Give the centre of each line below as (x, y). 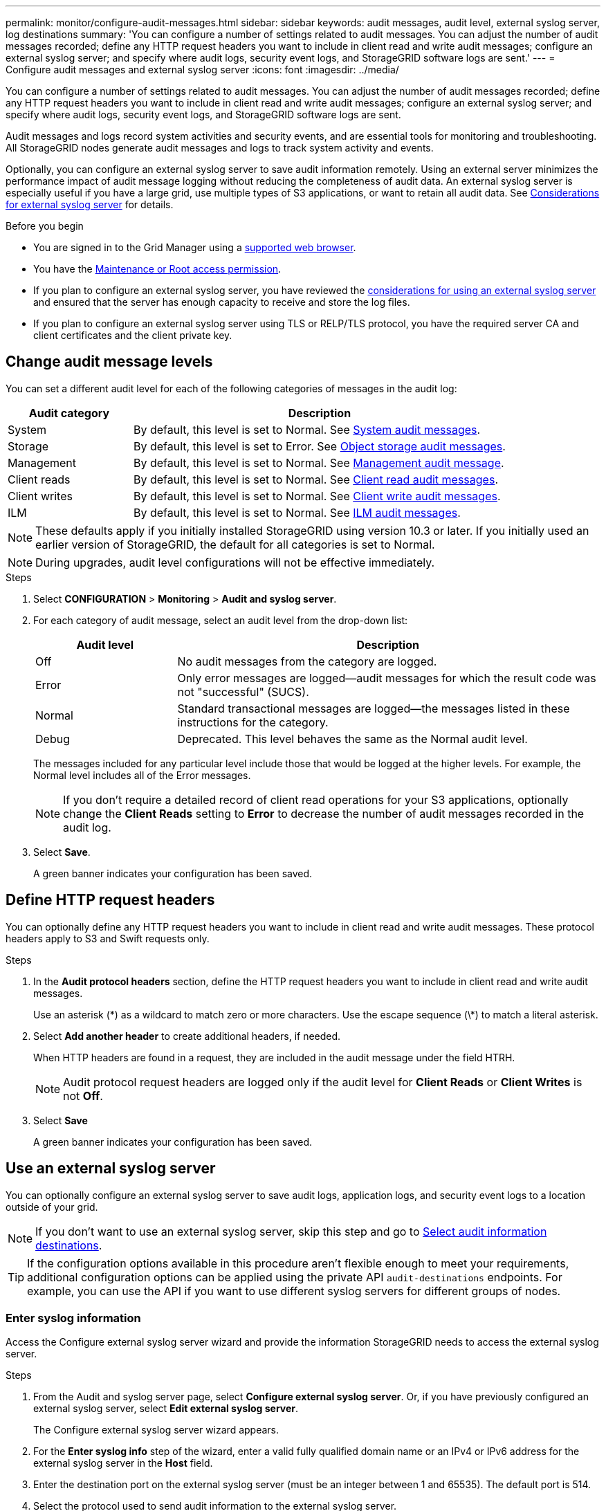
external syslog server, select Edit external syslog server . (166, 1409)
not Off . (83, 1096)
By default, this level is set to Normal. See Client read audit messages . (315, 479)
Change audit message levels (109, 362)
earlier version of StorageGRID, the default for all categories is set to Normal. (235, 544)
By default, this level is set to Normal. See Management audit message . (319, 463)
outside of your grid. (52, 1207)
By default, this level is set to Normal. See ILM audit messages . (297, 512)
